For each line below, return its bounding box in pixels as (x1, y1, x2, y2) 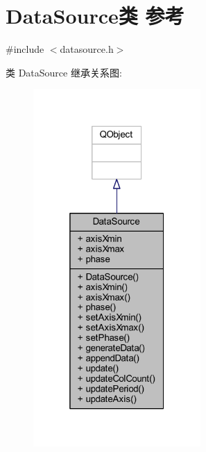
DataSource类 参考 (6, 1, 184, 30)
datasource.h (60, 42, 114, 56)
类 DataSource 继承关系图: (6, 65, 122, 79)
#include (6, 42, 44, 56)
